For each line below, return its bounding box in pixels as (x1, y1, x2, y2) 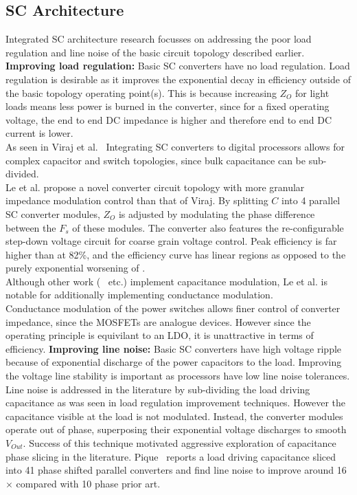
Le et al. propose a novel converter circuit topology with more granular (5, 179, 305, 194)
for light (295, 85, 330, 100)
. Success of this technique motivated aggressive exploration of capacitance (23, 436, 336, 450)
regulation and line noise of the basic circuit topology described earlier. (5, 45, 305, 59)
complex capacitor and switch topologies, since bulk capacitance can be (5, 153, 306, 167)
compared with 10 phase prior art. (16, 476, 161, 490)
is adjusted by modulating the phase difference (118, 206, 315, 221)
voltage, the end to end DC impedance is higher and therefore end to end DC (5, 112, 332, 126)
